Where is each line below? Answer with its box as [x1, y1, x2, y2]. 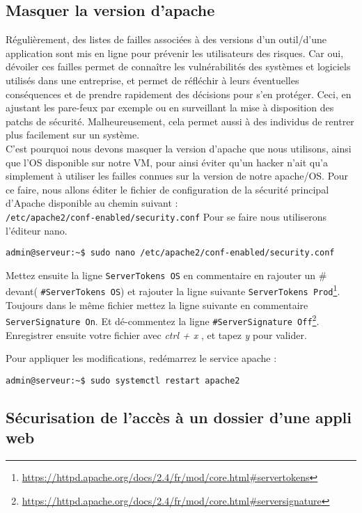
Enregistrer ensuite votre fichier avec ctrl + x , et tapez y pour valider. [6, 327, 307, 342]
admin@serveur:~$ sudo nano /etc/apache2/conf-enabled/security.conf [6, 248, 335, 258]
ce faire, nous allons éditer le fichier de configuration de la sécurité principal [6, 182, 329, 196]
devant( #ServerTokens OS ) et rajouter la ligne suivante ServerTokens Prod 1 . [6, 282, 340, 299]
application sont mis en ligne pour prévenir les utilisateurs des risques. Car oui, [6, 45, 344, 60]
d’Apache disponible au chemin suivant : [6, 196, 178, 210]
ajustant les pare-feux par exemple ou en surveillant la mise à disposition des [6, 100, 334, 115]
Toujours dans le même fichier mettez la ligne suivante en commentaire [6, 297, 308, 312]
